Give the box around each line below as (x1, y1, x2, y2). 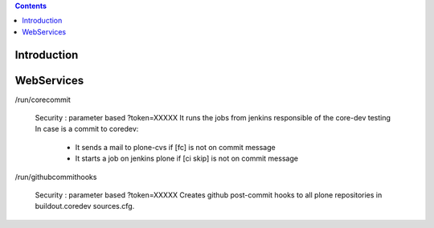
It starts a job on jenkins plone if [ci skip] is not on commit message (75, 153, 299, 164)
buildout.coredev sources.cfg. (35, 202, 135, 211)
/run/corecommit (14, 95, 72, 104)
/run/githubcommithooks (14, 172, 97, 181)
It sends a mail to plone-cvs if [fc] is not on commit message (75, 142, 276, 152)
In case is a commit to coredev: (35, 124, 139, 134)
